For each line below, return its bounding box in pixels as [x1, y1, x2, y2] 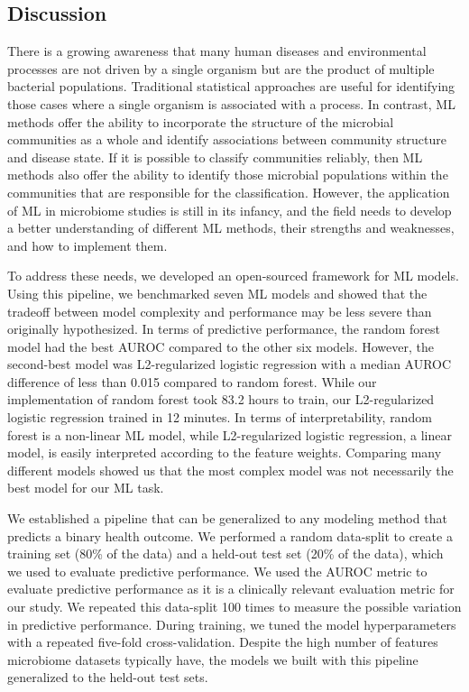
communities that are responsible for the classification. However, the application [7, 182, 450, 201]
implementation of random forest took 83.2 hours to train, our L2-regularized [7, 390, 435, 409]
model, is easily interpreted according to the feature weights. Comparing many [7, 443, 442, 462]
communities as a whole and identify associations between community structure [7, 130, 447, 149]
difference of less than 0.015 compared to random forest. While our [7, 372, 377, 391]
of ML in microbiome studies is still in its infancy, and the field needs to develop [7, 200, 452, 219]
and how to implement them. [7, 235, 168, 254]
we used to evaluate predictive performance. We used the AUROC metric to [7, 561, 428, 580]
